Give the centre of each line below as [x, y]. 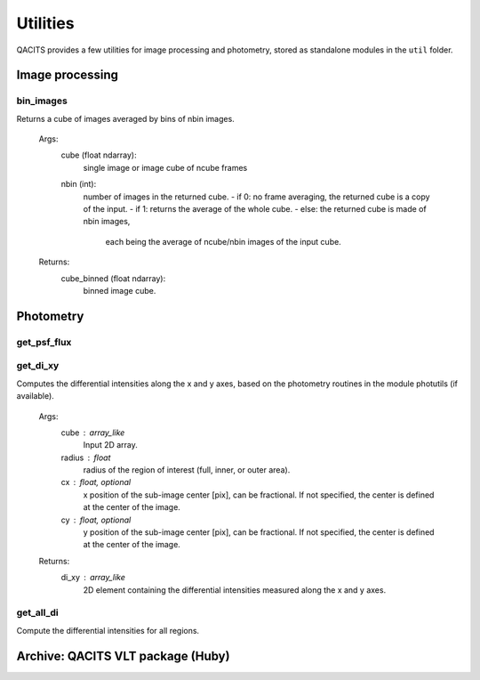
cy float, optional [96, 520]
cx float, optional [96, 482]
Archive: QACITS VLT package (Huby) [123, 656]
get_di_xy [38, 366]
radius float [86, 457]
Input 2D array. [110, 445]
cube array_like [93, 433]
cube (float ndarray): [99, 155]
